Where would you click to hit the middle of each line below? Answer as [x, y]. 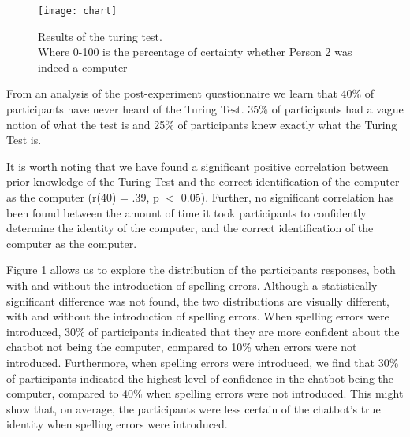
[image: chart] [78, 11]
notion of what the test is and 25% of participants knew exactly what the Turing [202, 124]
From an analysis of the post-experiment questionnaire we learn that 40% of [190, 93]
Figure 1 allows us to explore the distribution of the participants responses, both [201, 270]
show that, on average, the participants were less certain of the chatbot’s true [194, 408]
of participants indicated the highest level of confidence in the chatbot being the [200, 378]
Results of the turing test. [100, 36]
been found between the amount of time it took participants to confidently [186, 212]
